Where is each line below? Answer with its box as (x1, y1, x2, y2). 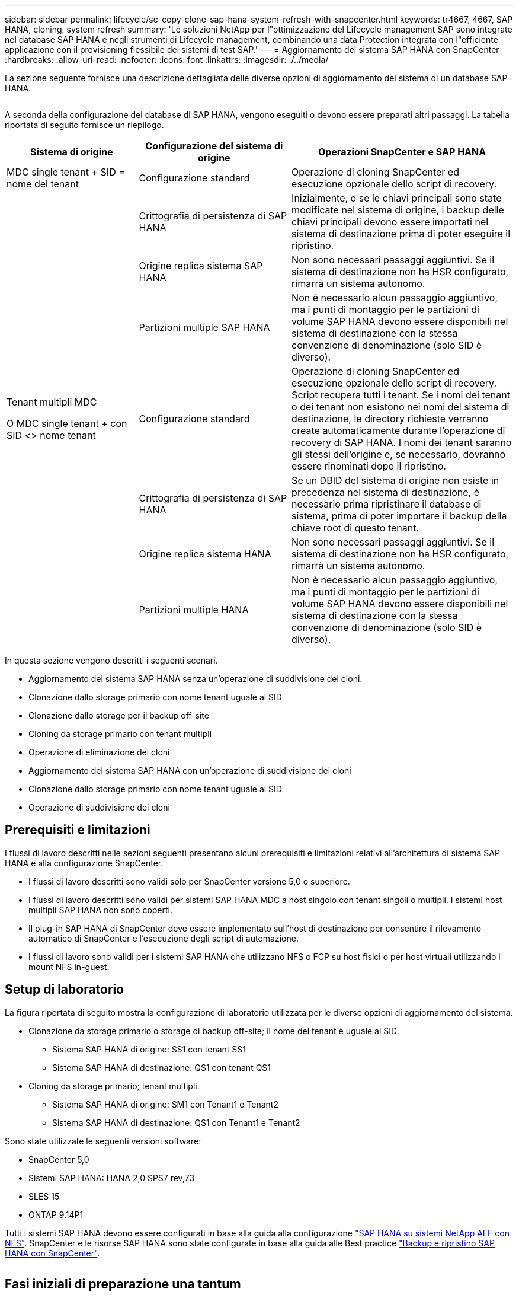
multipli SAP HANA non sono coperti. (28, 904, 173, 915)
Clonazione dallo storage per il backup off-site (28, 710, 209, 720)
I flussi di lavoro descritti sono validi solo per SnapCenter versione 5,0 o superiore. (28, 876, 350, 886)
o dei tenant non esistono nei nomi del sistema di (291, 401, 510, 413)
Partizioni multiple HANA (139, 604, 249, 615)
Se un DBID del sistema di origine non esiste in (291, 474, 499, 486)
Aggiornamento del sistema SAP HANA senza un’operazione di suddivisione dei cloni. (28, 674, 363, 684)
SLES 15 (28, 1191, 60, 1201)
